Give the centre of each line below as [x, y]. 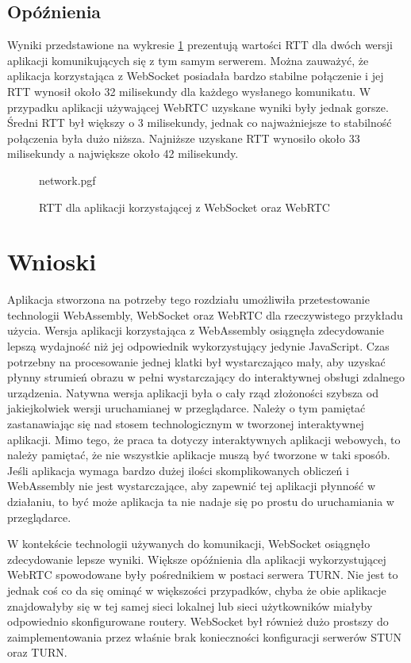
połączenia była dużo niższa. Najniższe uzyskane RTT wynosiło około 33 [184, 138]
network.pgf [67, 180]
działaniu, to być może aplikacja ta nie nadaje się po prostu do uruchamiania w [201, 501]
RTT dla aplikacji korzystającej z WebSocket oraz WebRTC [184, 207]
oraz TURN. [37, 652]
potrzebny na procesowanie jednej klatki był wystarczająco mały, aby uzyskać [196, 361]
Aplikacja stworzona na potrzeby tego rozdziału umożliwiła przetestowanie [188, 299]
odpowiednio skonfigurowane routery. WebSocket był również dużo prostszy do [198, 621]
